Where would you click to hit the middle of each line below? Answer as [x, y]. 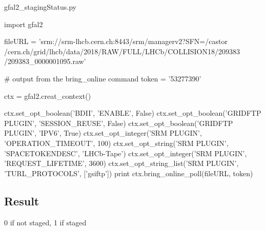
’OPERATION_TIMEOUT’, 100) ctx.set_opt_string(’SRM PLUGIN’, [116, 143]
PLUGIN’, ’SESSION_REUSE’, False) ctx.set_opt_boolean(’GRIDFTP [119, 123]
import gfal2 [24, 24]
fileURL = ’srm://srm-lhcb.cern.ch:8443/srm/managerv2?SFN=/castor [116, 41]
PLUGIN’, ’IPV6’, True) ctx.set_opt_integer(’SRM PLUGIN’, [103, 133]
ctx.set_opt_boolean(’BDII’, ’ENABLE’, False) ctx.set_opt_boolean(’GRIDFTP [133, 113]
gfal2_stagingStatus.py [40, 7]
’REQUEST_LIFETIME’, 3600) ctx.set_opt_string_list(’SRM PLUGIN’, [121, 163]
